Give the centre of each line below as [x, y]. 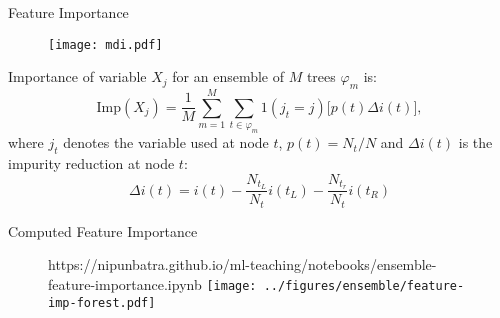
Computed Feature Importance [103, 230]
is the [475, 142]
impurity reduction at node [91, 162]
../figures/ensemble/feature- [364, 286]
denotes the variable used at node [166, 142]
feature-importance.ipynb [125, 284]
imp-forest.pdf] [102, 302]
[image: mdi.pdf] [105, 44]
